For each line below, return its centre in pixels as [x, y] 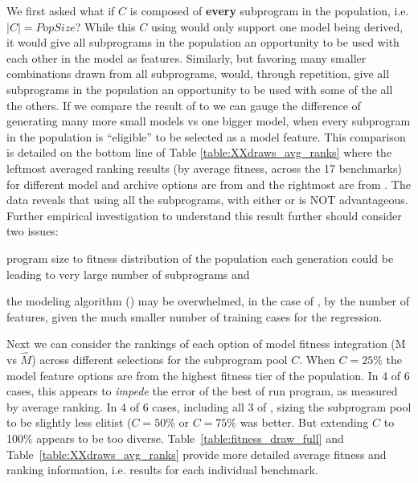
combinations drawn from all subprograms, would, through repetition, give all [198, 74]
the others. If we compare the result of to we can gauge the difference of [184, 105]
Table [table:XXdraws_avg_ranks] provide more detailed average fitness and [197, 454]
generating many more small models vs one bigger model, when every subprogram [209, 121]
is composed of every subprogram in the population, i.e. [269, 10]
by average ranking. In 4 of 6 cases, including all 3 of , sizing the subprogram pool [209, 406]
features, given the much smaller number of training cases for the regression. [195, 316]
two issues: [33, 231]
